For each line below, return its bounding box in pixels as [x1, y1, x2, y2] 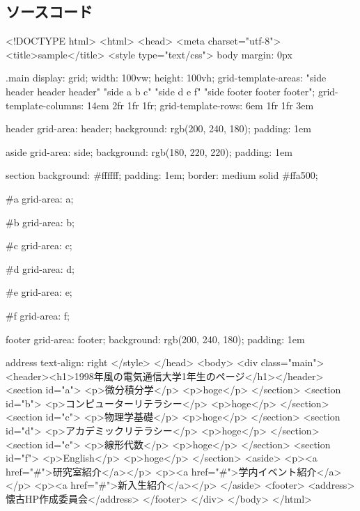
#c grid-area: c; [6, 238, 72, 253]
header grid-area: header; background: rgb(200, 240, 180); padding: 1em [6, 121, 311, 136]
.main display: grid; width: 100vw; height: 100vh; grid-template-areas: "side [6, 70, 327, 85]
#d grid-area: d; [6, 261, 75, 276]
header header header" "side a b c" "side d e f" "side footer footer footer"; [6, 84, 315, 98]
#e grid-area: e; [6, 285, 72, 299]
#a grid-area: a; [6, 191, 74, 205]
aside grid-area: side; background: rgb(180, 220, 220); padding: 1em [6, 144, 292, 159]
